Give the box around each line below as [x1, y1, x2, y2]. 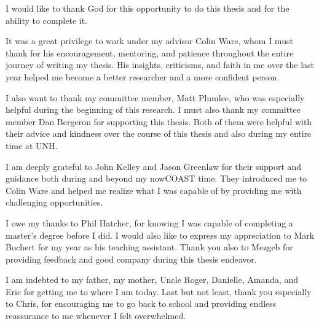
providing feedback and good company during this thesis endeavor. [6, 252, 257, 265]
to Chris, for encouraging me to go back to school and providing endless [6, 297, 277, 310]
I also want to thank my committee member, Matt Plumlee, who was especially [6, 91, 305, 104]
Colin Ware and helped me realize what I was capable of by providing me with [6, 183, 302, 196]
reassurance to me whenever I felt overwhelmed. [6, 309, 186, 322]
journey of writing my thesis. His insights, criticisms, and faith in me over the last [6, 58, 315, 71]
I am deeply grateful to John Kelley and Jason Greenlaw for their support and [6, 160, 302, 172]
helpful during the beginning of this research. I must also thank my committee [6, 103, 301, 116]
